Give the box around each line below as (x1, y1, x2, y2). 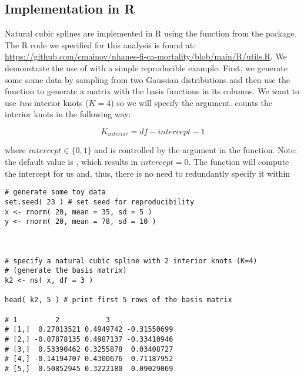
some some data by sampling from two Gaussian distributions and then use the (5, 73, 290, 85)
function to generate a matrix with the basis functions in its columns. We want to (5, 85, 299, 97)
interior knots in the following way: (5, 108, 131, 120)
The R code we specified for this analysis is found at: (5, 38, 196, 51)
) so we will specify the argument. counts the (111, 96, 273, 108)
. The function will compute (188, 156, 289, 167)
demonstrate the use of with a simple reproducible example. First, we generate (5, 61, 288, 74)
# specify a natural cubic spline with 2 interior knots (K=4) (5, 256, 258, 265)
